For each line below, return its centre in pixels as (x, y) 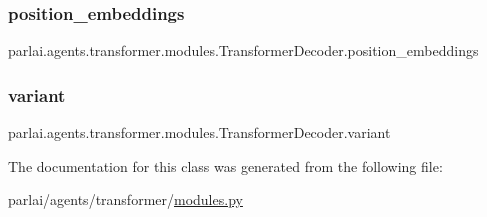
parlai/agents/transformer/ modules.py (125, 199)
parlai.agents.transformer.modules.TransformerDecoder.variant (199, 132)
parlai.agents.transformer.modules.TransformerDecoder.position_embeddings (243, 50)
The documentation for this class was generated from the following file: (225, 165)
